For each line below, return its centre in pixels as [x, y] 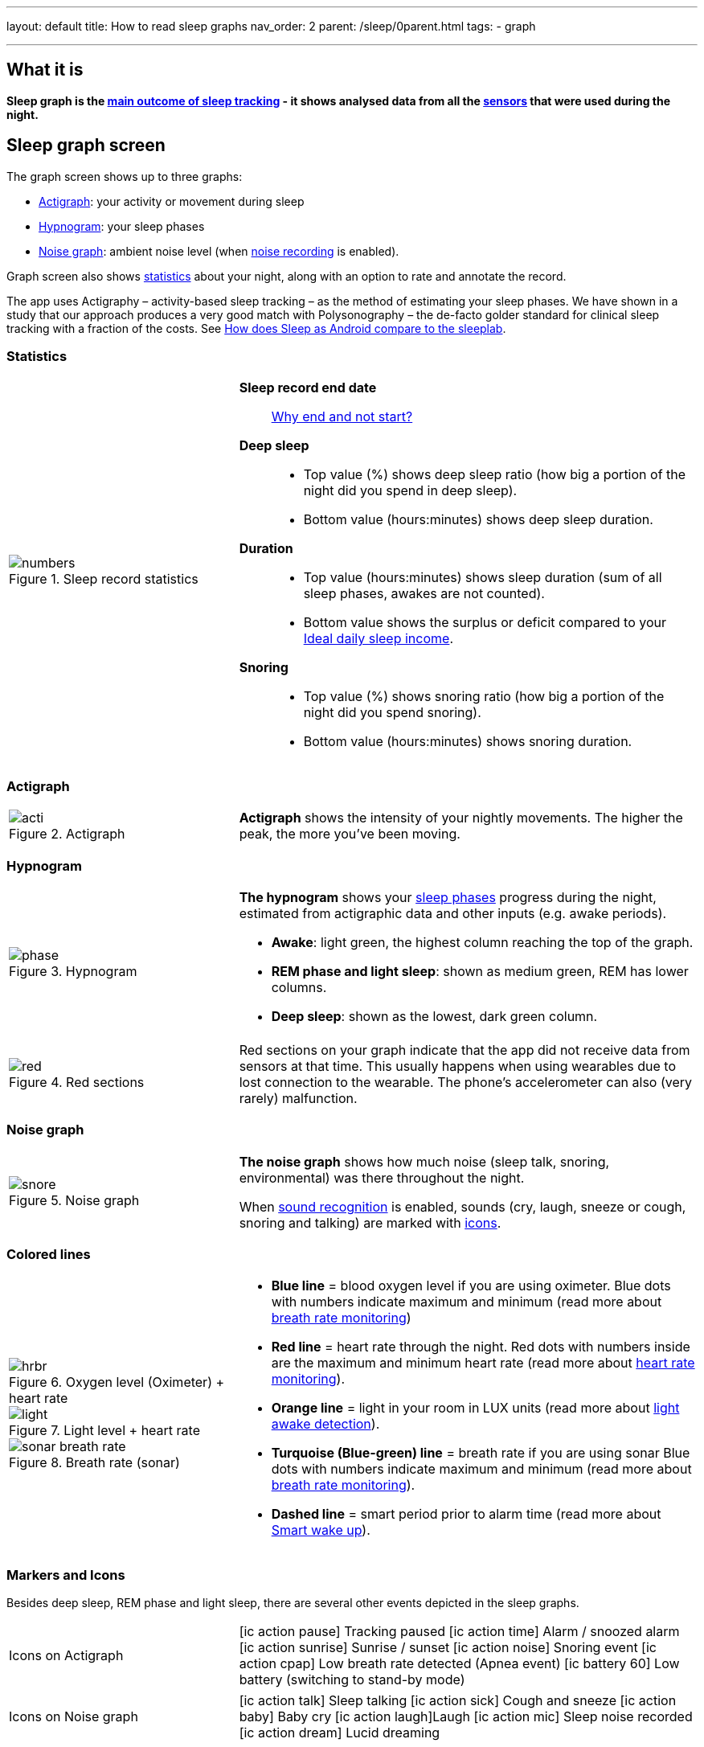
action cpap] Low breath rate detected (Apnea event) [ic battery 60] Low [459, 1664]
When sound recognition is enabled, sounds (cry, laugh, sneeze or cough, [463, 1206]
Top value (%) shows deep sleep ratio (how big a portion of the [495, 475]
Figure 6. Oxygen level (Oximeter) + [117, 1382]
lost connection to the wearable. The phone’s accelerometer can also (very [466, 1082]
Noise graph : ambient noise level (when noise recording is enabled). [219, 251]
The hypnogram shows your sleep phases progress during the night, [448, 897]
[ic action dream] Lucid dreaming [340, 1733]
